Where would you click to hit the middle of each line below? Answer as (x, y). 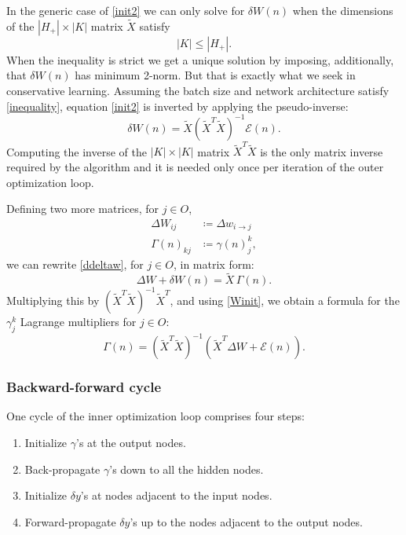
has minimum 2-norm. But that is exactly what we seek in (215, 75)
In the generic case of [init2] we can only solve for (126, 10)
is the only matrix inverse (322, 151)
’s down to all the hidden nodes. (187, 469)
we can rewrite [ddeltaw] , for (75, 264)
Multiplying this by (53, 300)
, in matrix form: (214, 264)
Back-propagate (62, 469)
